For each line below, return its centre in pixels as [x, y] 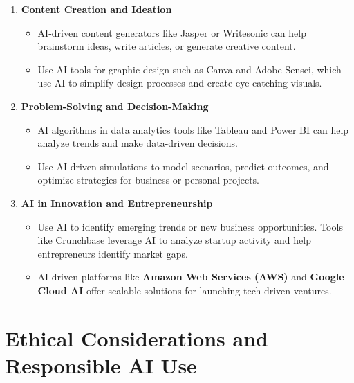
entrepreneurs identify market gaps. [113, 253]
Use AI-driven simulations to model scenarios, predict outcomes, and [183, 166]
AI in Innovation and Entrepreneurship [117, 203]
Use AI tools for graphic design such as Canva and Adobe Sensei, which [189, 69]
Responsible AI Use [101, 365]
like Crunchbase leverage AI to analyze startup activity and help [174, 240]
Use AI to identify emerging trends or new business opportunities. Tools [190, 226]
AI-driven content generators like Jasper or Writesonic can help [172, 32]
